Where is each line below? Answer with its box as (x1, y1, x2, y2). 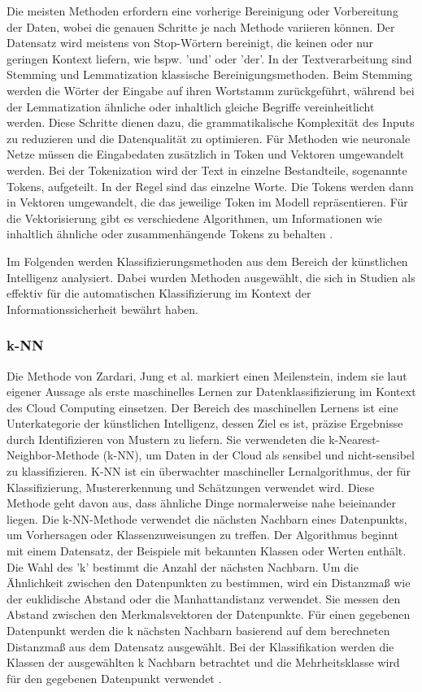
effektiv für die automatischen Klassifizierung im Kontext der (7, 285, 311, 302)
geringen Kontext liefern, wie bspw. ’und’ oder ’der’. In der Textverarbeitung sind (7, 50, 412, 67)
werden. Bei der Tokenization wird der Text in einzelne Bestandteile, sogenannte (7, 161, 407, 178)
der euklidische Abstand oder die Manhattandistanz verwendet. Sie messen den (7, 590, 401, 607)
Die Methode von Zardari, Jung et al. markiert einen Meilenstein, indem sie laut (7, 367, 407, 384)
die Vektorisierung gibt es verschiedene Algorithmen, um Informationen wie (7, 209, 383, 226)
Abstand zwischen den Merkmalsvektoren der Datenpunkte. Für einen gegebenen (7, 606, 411, 623)
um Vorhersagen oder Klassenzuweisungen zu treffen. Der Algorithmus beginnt (7, 526, 398, 543)
